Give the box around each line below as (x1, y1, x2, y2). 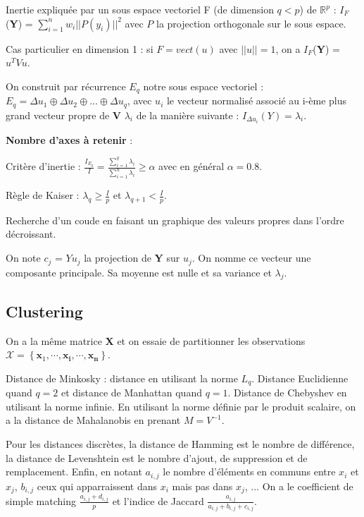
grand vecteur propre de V (6, 107, 122, 122)
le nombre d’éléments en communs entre (163, 464, 336, 479)
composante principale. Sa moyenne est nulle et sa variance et (6, 264, 272, 279)
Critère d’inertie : (6, 159, 81, 174)
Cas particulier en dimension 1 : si (6, 41, 153, 56)
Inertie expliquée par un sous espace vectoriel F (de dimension (6, 2, 274, 16)
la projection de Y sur (84, 250, 180, 265)
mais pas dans (172, 478, 233, 493)
